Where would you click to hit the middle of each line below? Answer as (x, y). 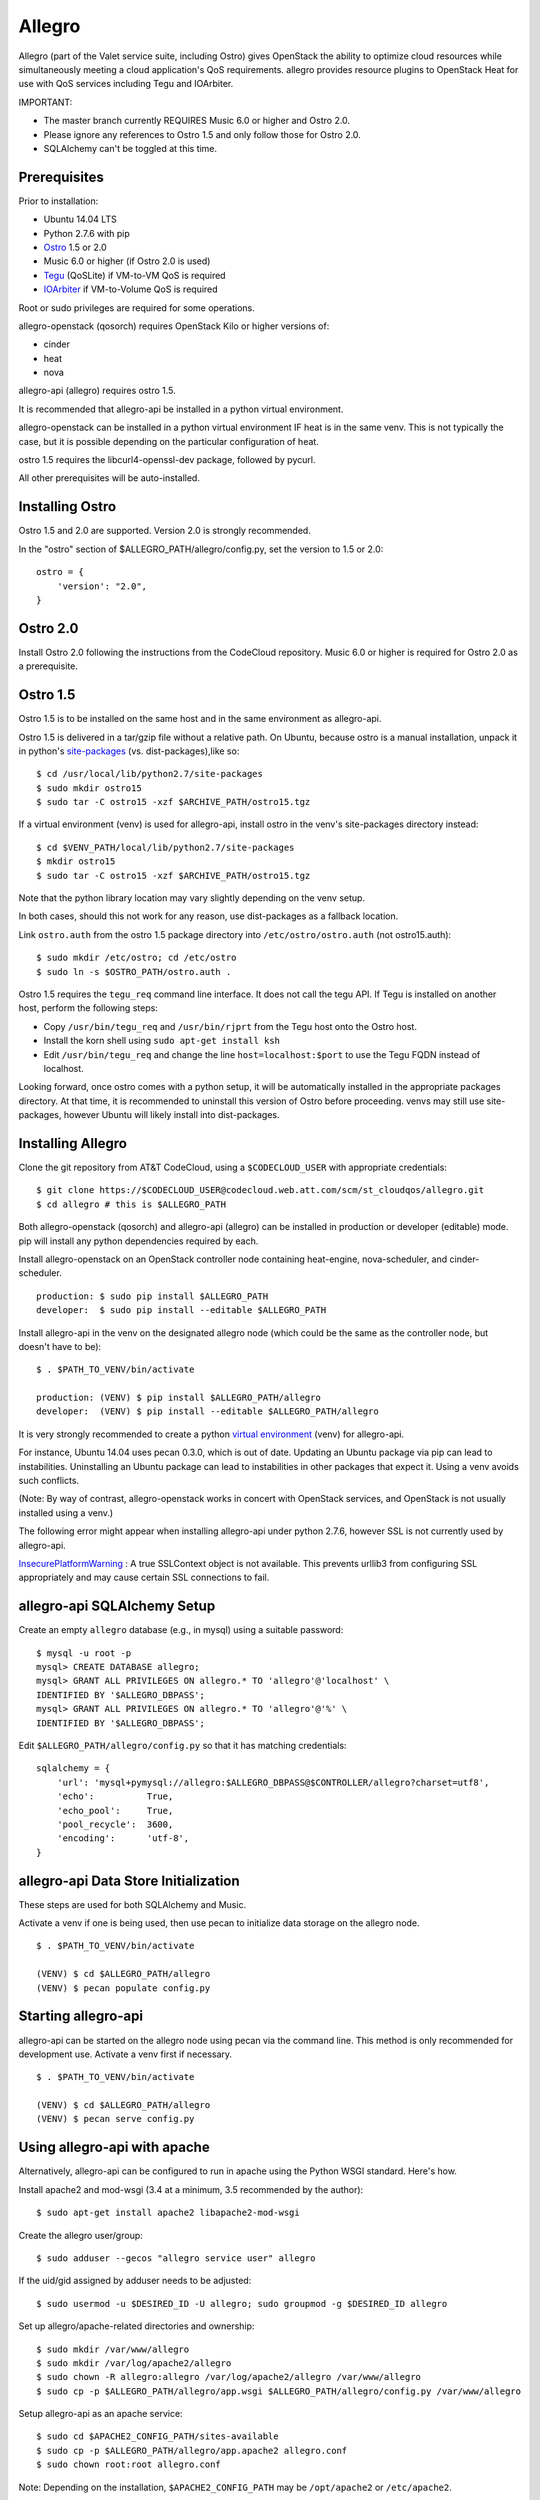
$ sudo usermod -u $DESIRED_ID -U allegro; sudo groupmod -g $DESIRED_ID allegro (242, 2303)
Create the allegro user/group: (81, 2235)
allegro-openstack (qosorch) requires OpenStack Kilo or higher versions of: (174, 326)
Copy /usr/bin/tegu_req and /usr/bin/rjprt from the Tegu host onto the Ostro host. (230, 1026)
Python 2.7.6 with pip (86, 233)
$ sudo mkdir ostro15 (89, 788)
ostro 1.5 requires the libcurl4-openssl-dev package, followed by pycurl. (167, 460)
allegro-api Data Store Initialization (129, 1880)
